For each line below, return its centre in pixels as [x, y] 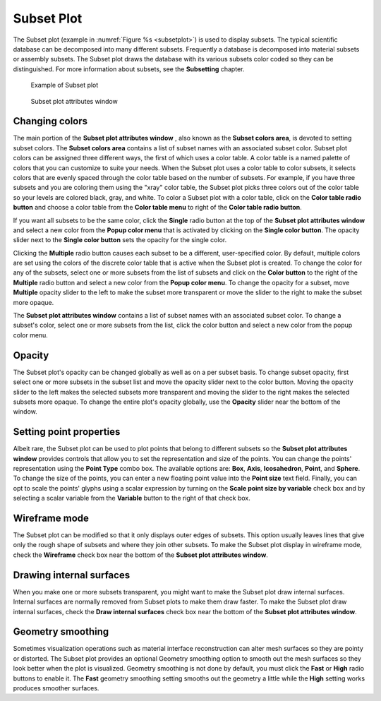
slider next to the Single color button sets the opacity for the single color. [120, 240]
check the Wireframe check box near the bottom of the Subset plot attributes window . [140, 555]
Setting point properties [67, 432]
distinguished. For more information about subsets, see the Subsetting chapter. [129, 69]
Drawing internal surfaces [72, 575]
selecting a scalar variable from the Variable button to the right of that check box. [132, 498]
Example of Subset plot [65, 85]
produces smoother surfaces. [56, 688]
